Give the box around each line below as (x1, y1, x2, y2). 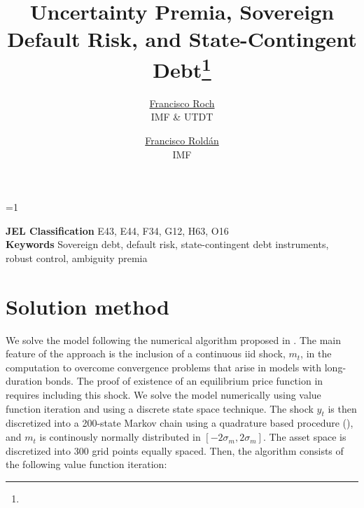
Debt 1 (153, 52, 211, 83)
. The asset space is (262, 430, 346, 444)
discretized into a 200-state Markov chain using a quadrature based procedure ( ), (6, 416, 353, 430)
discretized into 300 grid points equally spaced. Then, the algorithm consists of (6, 443, 344, 458)
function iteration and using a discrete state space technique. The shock (6, 401, 314, 416)
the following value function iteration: (6, 457, 167, 472)
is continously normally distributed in (39, 430, 201, 444)
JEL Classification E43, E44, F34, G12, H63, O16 (6, 223, 229, 238)
